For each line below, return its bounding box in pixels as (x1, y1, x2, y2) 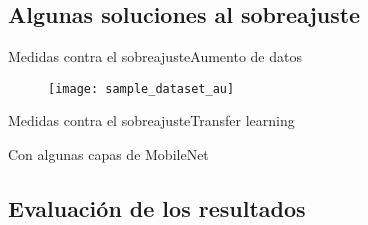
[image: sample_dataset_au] (48, 81, 235, 96)
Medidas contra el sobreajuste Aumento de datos (8, 46, 302, 67)
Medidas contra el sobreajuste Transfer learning (8, 110, 295, 131)
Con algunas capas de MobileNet (8, 144, 209, 165)
